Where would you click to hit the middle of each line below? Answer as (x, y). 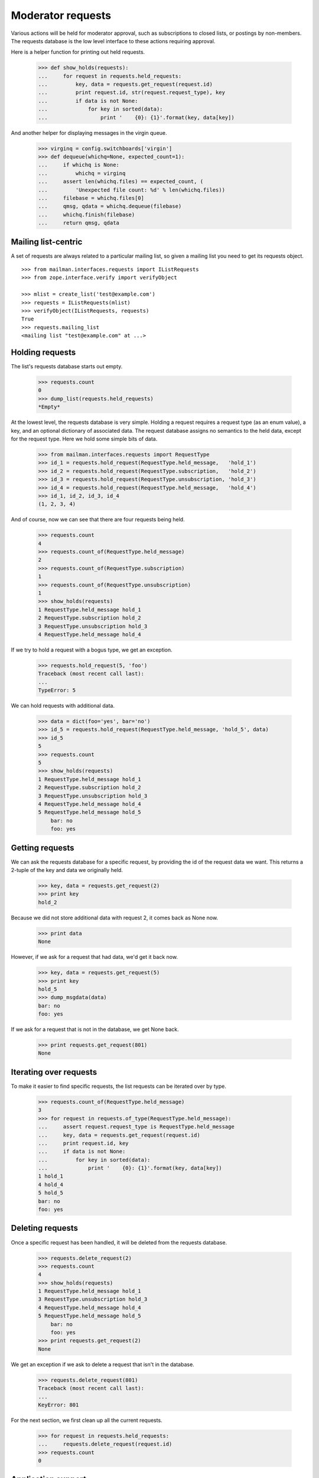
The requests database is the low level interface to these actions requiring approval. (113, 41)
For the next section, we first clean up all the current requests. (87, 1420)
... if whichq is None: (79, 165)
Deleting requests (45, 1228)
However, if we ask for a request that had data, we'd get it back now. (95, 957)
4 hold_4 (51, 1184)
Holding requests (43, 352)
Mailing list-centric (47, 242)
